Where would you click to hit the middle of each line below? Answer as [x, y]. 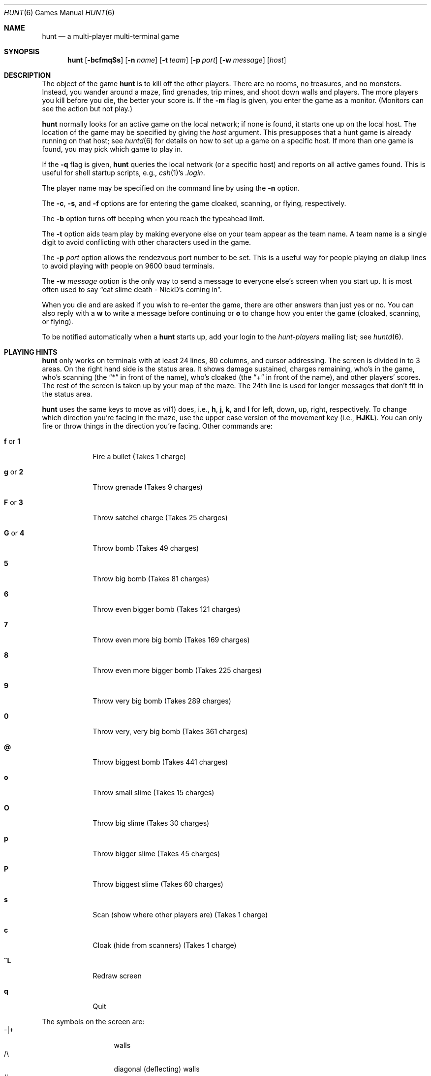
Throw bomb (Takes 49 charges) [146, 548]
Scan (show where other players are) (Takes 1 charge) [180, 915]
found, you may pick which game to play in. [112, 149]
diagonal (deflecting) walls [157, 1069]
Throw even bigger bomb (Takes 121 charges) [167, 609]
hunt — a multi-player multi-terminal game [111, 36]
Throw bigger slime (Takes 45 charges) [156, 854]
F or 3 [14, 502]
